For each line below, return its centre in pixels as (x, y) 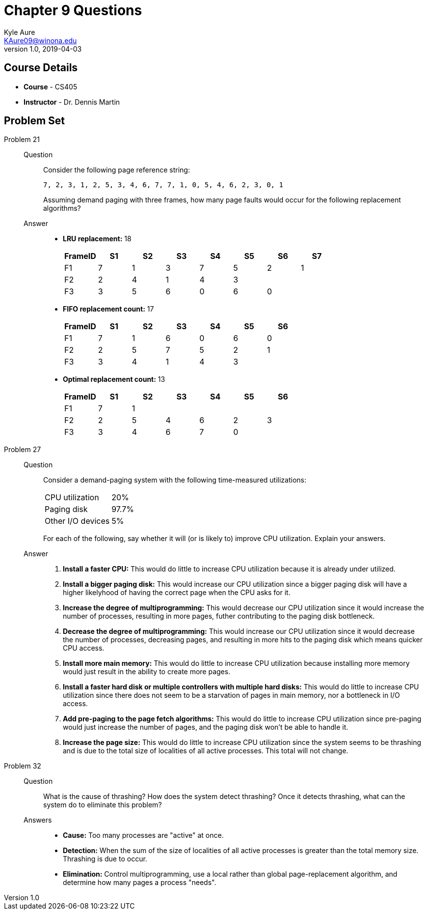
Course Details (41, 68)
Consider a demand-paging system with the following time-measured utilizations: (175, 480)
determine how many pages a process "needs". (140, 883)
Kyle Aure (20, 32)
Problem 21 (22, 140)
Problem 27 (23, 450)
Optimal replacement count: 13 (114, 379)
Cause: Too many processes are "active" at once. (143, 835)
